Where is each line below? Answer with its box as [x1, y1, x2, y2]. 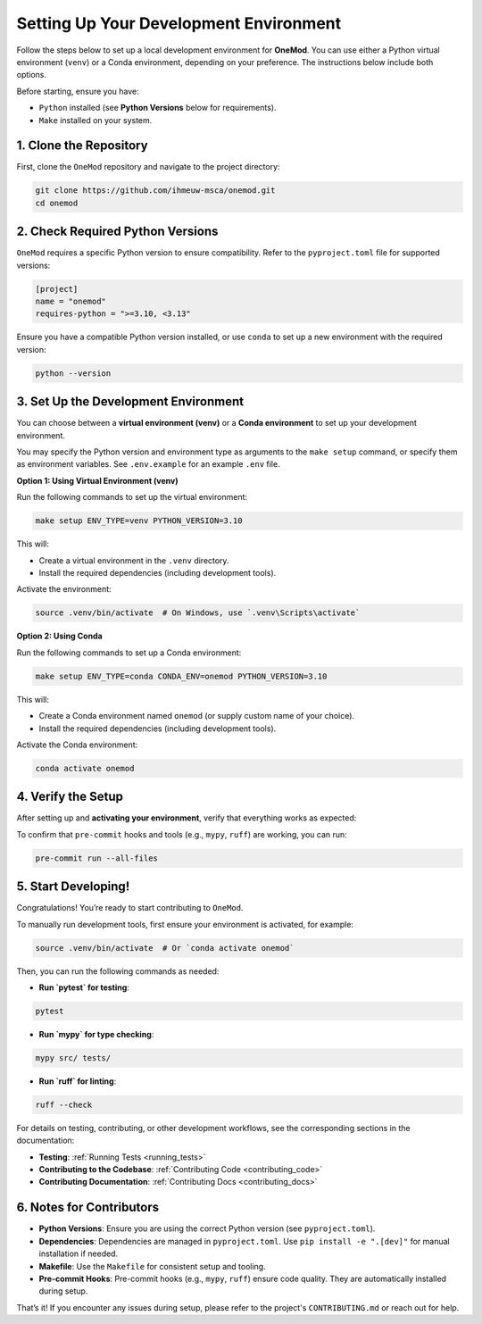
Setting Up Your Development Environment [16, 13, 342, 33]
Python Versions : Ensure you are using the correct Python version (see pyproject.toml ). [38, 1223, 376, 1234]
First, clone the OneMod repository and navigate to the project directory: [16, 162, 280, 172]
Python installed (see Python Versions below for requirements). [38, 103, 277, 113]
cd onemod [35, 197, 79, 208]
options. [16, 70, 47, 80]
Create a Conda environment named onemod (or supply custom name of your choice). [38, 711, 355, 721]
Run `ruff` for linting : [38, 1076, 117, 1087]
